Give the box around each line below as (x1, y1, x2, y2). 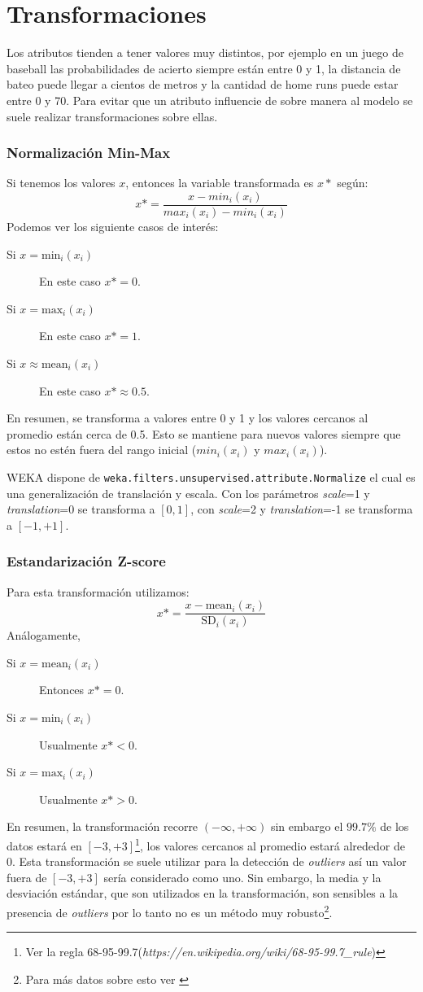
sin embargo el (270, 818, 343, 835)
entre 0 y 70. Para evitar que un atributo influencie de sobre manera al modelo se (7, 91, 413, 108)
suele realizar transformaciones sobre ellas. (7, 107, 218, 125)
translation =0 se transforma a (7, 500, 155, 518)
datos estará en (7, 837, 82, 854)
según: (337, 174, 368, 191)
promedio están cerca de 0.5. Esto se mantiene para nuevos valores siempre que (7, 425, 401, 442)
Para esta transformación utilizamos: (7, 583, 190, 600)
